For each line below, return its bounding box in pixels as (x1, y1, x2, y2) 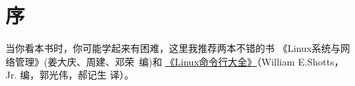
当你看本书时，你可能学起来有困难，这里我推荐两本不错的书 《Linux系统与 (5, 41, 341, 55)
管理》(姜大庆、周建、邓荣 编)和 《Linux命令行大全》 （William (14, 54, 295, 68)
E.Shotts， (298, 54, 344, 68)
